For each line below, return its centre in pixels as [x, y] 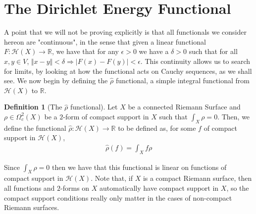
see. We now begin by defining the [56, 80]
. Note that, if [112, 178]
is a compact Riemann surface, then [197, 178]
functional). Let [94, 107]
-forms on [75, 188]
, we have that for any [85, 51]
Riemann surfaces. [32, 207]
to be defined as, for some [157, 128]
